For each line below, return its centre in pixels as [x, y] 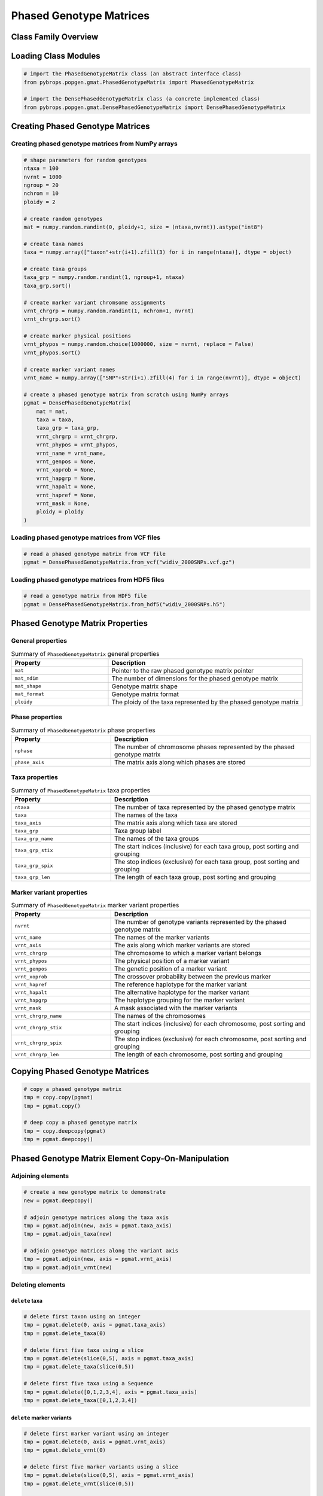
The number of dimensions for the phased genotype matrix [195, 678]
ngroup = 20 [41, 185]
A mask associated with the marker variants [176, 1008]
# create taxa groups [55, 269]
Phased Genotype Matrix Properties [79, 623]
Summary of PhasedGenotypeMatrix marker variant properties [95, 905]
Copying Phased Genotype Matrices [80, 1071]
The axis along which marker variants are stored [182, 945]
